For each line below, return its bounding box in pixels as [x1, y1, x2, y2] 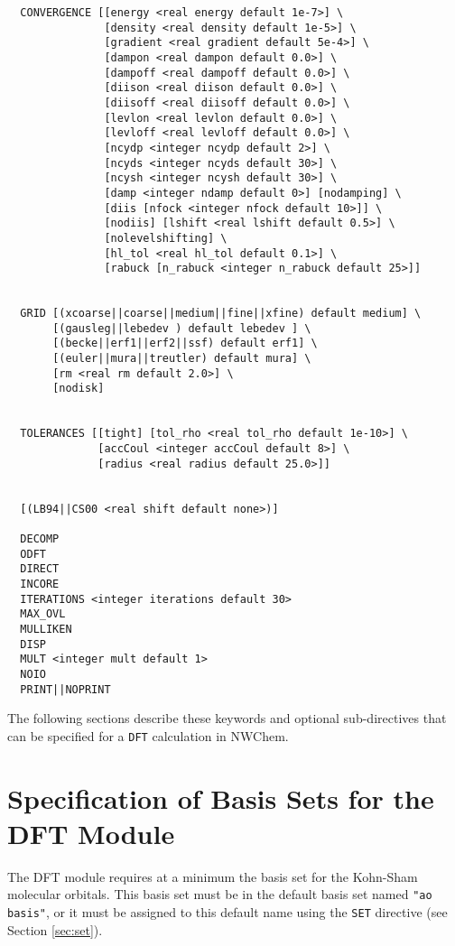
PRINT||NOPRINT [20, 682, 111, 696]
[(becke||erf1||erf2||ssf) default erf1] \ [52, 337, 318, 350]
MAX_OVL [20, 607, 66, 621]
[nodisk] [52, 382, 105, 395]
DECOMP [20, 532, 60, 545]
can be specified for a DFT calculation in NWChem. [7, 726, 289, 745]
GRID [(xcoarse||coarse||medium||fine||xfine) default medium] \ [20, 307, 422, 320]
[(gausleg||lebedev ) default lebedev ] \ [52, 321, 311, 335]
